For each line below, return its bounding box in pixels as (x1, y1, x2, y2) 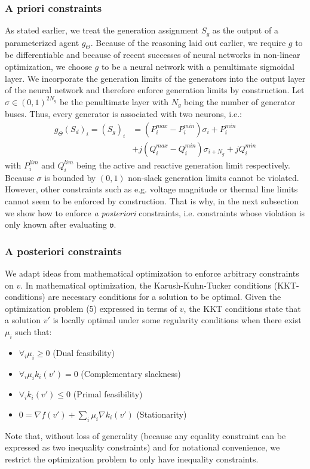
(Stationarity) (136, 407, 187, 420)
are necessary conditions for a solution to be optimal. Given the (48, 290, 281, 303)
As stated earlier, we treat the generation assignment (5, 24, 199, 36)
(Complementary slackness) (81, 367, 181, 379)
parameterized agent (5, 36, 79, 48)
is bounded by (44, 171, 96, 183)
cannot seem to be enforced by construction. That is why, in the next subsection (5, 194, 299, 207)
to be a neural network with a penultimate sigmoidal (101, 60, 294, 73)
